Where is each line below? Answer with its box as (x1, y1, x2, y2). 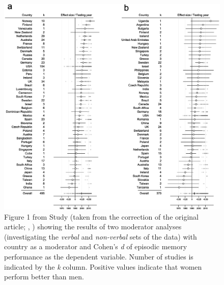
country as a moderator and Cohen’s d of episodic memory (4, 241, 187, 252)
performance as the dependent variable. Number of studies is (4, 251, 193, 262)
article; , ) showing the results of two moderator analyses (4, 221, 182, 232)
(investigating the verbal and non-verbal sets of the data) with (4, 231, 197, 242)
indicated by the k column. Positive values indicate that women (4, 261, 202, 272)
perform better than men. (4, 271, 84, 282)
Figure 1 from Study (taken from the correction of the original (4, 211, 199, 222)
